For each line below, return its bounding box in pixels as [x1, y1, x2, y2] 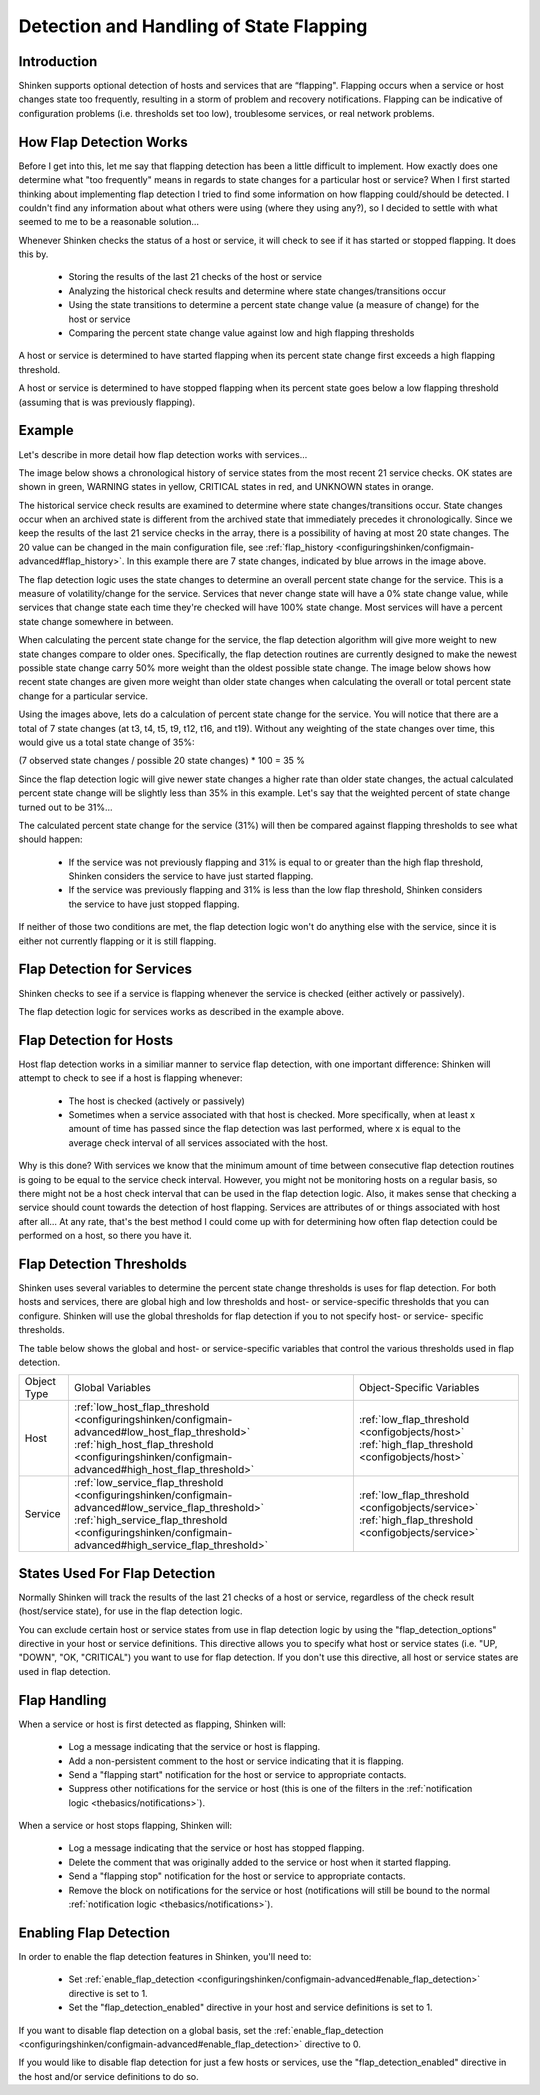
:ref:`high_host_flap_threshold [73, 1438, 214, 1452]
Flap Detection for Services [18, 961, 193, 978]
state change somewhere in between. [18, 615, 174, 627]
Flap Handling [18, 1691, 107, 1709]
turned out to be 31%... [18, 801, 114, 813]
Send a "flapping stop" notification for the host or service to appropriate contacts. [68, 1870, 406, 1882]
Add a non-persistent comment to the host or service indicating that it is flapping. [68, 1755, 404, 1767]
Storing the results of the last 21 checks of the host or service [68, 271, 322, 283]
